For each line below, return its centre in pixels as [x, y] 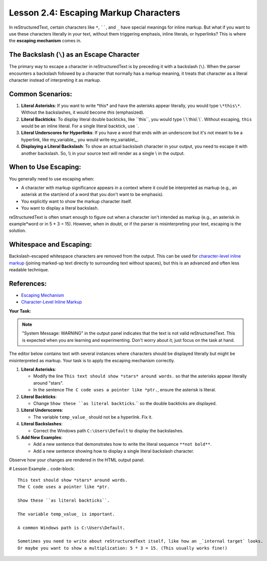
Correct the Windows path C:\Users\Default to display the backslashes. [108, 431]
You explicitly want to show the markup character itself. [76, 201]
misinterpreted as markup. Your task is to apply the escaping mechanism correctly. [92, 360]
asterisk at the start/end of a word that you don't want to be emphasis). [92, 194]
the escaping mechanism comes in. [45, 41]
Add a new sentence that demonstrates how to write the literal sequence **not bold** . [123, 444]
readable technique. [29, 269]
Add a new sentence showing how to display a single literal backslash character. [114, 451]
